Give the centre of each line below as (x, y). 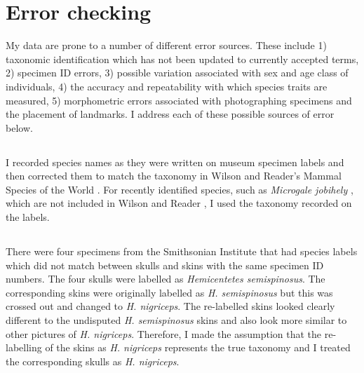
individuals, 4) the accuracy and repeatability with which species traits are (167, 86)
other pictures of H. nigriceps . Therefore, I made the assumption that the (164, 333)
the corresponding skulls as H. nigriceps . (93, 361)
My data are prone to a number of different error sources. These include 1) (166, 45)
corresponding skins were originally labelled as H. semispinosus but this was (169, 292)
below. (19, 127)
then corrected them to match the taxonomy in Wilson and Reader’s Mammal (174, 176)
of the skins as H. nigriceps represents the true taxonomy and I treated (198, 347)
